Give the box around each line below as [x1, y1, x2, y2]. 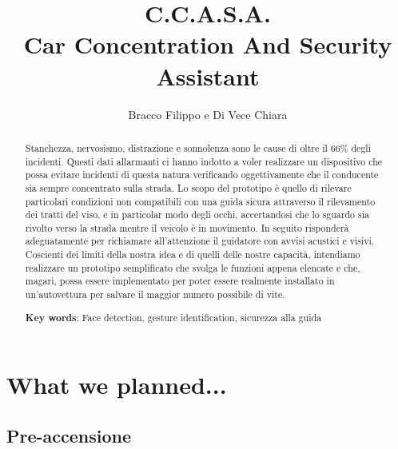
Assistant [156, 59, 260, 92]
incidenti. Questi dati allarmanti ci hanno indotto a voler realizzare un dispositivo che [25, 154, 383, 168]
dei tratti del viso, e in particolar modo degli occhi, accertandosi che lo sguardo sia [25, 208, 369, 221]
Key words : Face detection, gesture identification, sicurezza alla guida [25, 310, 322, 324]
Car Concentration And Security [23, 28, 392, 61]
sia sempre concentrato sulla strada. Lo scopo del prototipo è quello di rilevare [25, 181, 352, 194]
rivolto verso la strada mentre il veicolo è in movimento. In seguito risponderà [25, 221, 349, 234]
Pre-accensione [6, 423, 132, 447]
